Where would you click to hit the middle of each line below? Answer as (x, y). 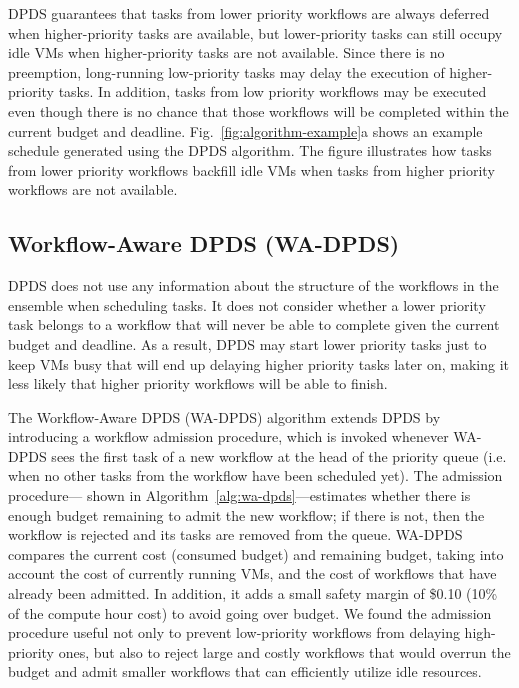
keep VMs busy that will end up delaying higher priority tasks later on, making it (259, 363)
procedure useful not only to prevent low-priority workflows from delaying (234, 632)
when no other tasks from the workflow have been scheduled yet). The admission (255, 475)
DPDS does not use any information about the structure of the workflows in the (253, 285)
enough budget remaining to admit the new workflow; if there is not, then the (246, 514)
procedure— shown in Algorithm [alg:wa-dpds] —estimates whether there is (239, 495)
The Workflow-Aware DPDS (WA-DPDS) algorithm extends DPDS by (224, 416)
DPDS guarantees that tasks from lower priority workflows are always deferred (249, 13)
